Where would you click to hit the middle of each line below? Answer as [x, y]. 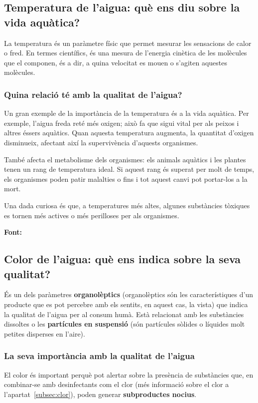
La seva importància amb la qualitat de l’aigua [99, 356]
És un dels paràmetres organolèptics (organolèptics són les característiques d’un [129, 294]
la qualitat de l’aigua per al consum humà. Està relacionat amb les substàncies [124, 314]
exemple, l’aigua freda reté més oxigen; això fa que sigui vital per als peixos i [122, 123]
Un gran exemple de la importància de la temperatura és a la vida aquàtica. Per [127, 113]
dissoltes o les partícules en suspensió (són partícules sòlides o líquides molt [125, 324]
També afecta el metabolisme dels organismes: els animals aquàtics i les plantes [125, 159]
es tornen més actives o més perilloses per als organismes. [92, 215]
